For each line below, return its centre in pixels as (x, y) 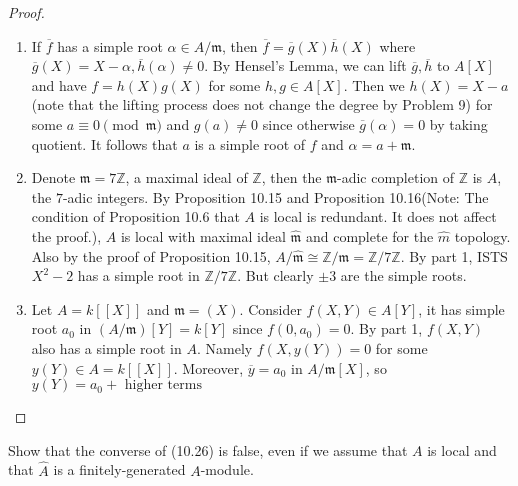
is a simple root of (250, 143)
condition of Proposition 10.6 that (135, 216)
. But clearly (275, 275)
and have (59, 84)
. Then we (374, 84)
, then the (291, 177)
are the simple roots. (403, 275)
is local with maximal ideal (203, 235)
